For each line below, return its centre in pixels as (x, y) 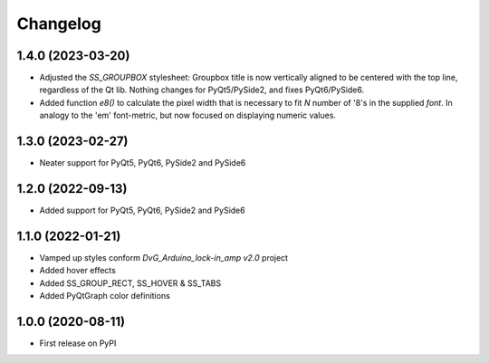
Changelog (59, 24)
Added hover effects (78, 271)
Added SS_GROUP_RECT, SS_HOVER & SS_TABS (130, 283)
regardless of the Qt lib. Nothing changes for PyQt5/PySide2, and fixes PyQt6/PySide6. (202, 90)
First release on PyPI (78, 343)
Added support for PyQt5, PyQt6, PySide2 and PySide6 (142, 210)
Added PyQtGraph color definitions (105, 296)
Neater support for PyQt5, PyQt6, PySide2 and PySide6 (143, 163)
